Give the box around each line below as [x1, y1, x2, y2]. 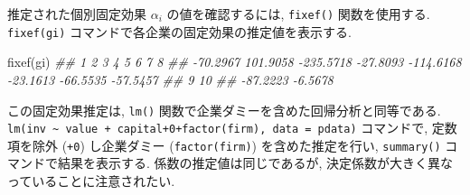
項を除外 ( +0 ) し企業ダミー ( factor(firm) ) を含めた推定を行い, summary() [7, 135, 441, 154]
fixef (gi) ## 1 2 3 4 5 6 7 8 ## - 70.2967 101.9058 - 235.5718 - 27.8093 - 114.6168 [7, 52, 462, 71]
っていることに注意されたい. [7, 172, 175, 190]
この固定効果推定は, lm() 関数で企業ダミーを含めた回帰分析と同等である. [7, 100, 441, 119]
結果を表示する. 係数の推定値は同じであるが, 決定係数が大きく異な [57, 153, 453, 172]
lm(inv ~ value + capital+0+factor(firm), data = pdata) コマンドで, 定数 [7, 118, 457, 137]
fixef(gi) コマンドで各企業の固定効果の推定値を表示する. [7, 22, 352, 41]
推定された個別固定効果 [7, 5, 146, 23]
